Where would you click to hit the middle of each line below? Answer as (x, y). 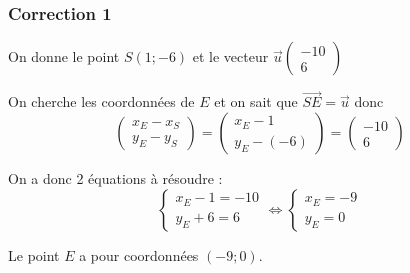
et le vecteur (230, 56)
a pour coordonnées (139, 254)
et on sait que (256, 101)
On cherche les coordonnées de (101, 101)
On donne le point (64, 56)
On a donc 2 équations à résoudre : (115, 178)
